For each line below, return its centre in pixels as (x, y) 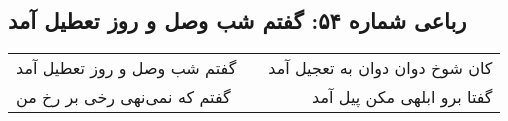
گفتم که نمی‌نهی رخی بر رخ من (123, 97)
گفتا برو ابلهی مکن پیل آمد (402, 97)
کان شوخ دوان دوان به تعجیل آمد (380, 68)
